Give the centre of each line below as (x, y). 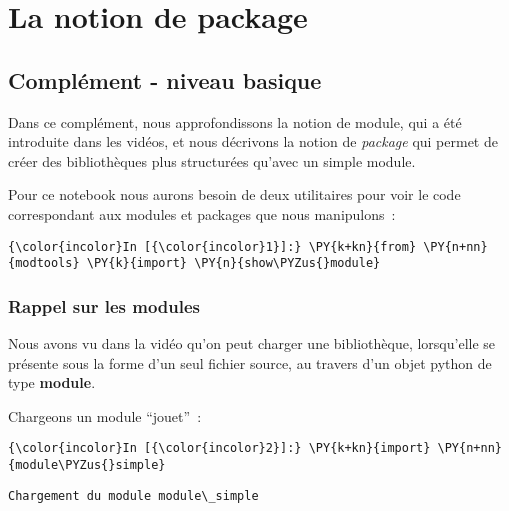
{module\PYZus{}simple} (87, 465)
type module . (52, 382)
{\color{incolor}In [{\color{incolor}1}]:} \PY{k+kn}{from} (212, 246)
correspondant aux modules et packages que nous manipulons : (202, 213)
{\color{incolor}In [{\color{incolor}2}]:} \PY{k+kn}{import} (219, 448)
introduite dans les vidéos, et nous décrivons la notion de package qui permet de (253, 141)
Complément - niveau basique (165, 79)
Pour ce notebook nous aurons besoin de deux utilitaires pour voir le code (234, 194)
